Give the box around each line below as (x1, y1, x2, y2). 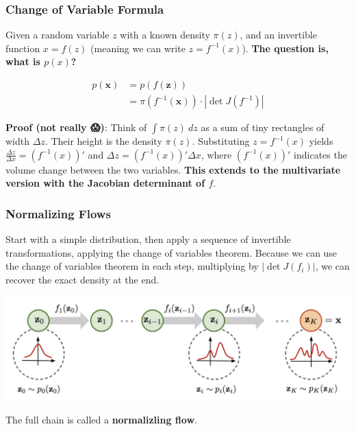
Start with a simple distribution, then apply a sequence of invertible (5, 232, 291, 246)
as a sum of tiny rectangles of (201, 120, 325, 135)
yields (309, 134, 333, 148)
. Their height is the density (44, 134, 162, 148)
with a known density (120, 27, 210, 42)
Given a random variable (5, 27, 110, 42)
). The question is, (242, 40, 329, 55)
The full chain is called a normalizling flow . (5, 412, 197, 426)
